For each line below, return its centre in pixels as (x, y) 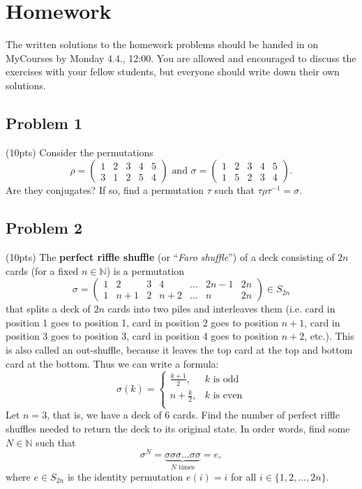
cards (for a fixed (42, 270)
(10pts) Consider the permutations (80, 152)
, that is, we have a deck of (104, 415)
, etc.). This (329, 336)
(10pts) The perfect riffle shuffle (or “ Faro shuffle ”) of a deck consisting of (170, 257)
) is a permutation (145, 270)
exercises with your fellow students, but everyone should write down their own (173, 72)
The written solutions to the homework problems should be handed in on (162, 44)
